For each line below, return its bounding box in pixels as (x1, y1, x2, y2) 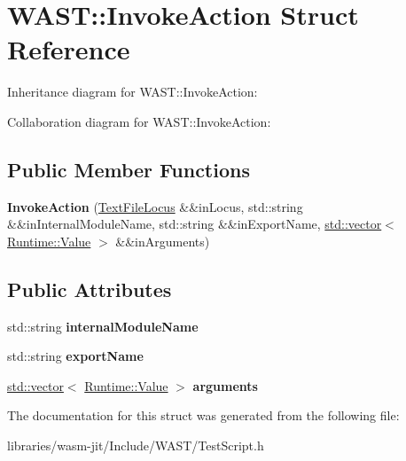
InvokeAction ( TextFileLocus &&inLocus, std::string (7, 197, 303, 215)
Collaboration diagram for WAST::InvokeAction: (7, 112, 271, 130)
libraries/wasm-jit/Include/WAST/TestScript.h (7, 436, 264, 455)
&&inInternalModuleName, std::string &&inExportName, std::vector (7, 215, 382, 233)
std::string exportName (7, 347, 144, 365)
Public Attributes (7, 275, 172, 302)
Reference (7, 31, 130, 67)
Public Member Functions (7, 155, 250, 183)
